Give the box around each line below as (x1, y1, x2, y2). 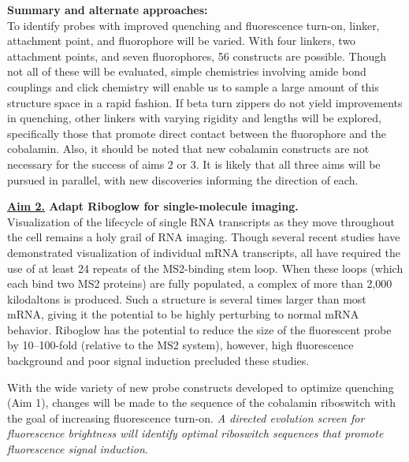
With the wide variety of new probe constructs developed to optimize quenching (7, 378, 394, 395)
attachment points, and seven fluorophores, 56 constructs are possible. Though (7, 47, 386, 64)
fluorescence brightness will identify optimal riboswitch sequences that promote (7, 425, 384, 442)
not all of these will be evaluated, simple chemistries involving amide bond (7, 63, 366, 80)
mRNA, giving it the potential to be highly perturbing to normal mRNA (7, 306, 359, 322)
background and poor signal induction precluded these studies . (7, 352, 310, 369)
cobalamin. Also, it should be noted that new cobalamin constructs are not (7, 140, 370, 157)
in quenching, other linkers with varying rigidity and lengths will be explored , (7, 110, 381, 126)
